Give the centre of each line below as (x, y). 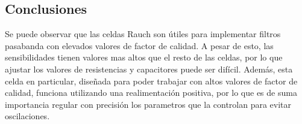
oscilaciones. (27, 116)
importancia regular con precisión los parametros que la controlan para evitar (148, 104)
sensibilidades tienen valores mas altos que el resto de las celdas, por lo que (144, 57)
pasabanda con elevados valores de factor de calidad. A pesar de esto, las (139, 45)
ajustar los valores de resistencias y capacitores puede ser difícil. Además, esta (149, 69)
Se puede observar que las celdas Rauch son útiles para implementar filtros (143, 34)
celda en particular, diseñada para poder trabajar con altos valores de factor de (151, 81)
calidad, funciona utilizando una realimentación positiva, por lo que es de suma (151, 93)
